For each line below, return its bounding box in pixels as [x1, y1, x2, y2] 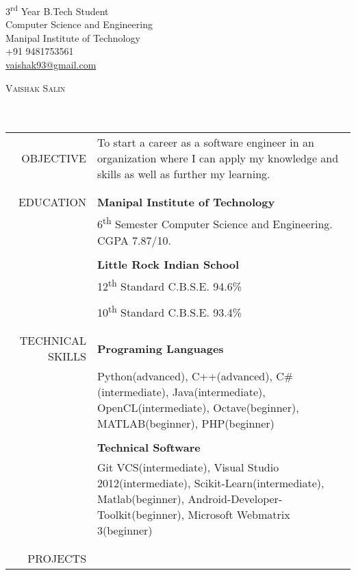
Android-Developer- [188, 491, 283, 507]
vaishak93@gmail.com [5, 58, 97, 72]
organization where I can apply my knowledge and [97, 150, 339, 167]
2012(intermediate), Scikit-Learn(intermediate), [97, 475, 325, 491]
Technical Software [97, 439, 201, 456]
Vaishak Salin [5, 80, 66, 95]
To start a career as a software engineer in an [97, 134, 314, 151]
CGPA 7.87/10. [97, 232, 171, 248]
